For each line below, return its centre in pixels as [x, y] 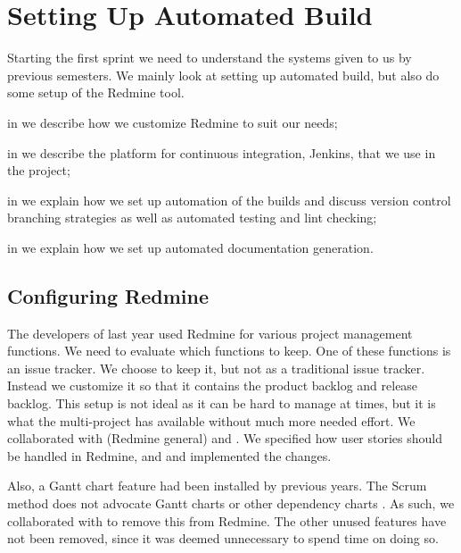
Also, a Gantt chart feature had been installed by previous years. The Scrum [217, 486]
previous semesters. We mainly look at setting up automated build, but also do [223, 75]
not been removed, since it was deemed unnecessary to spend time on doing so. [223, 538]
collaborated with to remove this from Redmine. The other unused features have [227, 520]
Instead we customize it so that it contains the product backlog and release [213, 385]
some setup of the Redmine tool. [96, 92]
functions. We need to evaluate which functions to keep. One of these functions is [229, 351]
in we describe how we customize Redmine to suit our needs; [173, 122]
